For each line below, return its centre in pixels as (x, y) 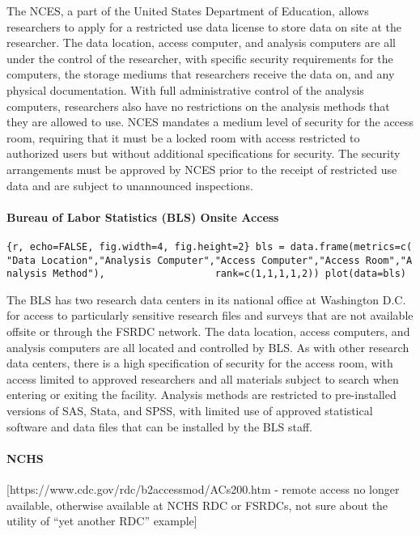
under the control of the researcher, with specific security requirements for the (200, 58)
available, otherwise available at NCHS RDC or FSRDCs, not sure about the (197, 505)
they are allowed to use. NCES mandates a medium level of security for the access (210, 122)
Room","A (389, 260)
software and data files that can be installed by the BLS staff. (159, 426)
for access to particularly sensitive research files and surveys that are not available (210, 315)
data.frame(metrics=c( (351, 246)
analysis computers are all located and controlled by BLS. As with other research (208, 347)
